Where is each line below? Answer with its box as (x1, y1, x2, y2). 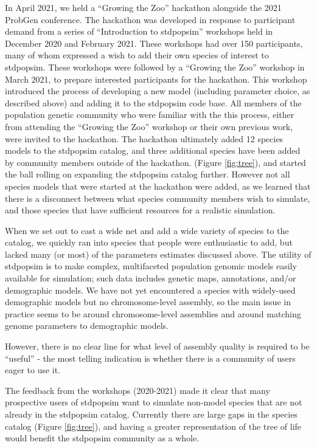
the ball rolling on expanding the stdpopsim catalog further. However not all (5, 168, 290, 181)
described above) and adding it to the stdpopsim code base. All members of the (5, 96, 302, 109)
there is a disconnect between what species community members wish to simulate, (5, 191, 310, 204)
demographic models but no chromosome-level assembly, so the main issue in (5, 295, 291, 308)
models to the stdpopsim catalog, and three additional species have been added (5, 144, 301, 157)
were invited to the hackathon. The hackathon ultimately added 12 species (5, 132, 284, 145)
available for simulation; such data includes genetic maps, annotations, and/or (5, 272, 296, 284)
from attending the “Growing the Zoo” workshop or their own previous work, (5, 120, 293, 133)
